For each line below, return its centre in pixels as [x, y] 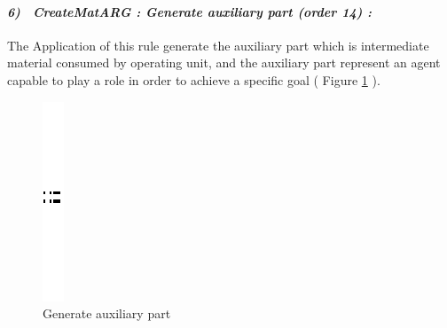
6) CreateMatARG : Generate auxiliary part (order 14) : [190, 11]
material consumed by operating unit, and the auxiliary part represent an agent [224, 62]
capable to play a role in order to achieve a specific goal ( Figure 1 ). [194, 79]
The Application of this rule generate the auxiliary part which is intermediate [218, 45]
